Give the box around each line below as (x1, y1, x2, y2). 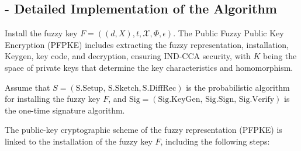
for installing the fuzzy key (5, 92, 101, 105)
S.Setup (75, 84, 103, 92)
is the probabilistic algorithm (186, 81, 290, 93)
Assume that (5, 81, 50, 93)
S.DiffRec (142, 84, 177, 92)
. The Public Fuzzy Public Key (173, 27, 284, 39)
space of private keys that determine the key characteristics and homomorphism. (5, 61, 293, 73)
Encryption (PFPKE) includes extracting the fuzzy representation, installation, (5, 38, 289, 50)
